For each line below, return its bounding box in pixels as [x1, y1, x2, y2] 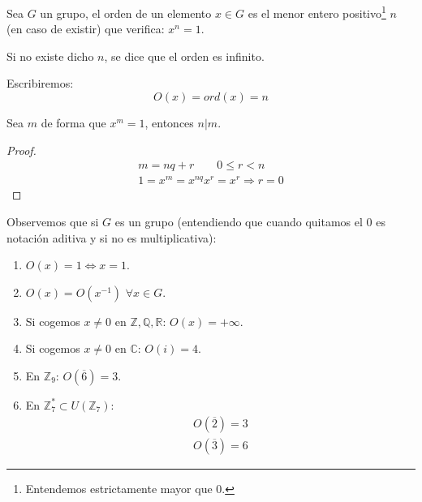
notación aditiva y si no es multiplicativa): [6, 229, 217, 246]
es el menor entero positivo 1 [248, 2, 386, 21]
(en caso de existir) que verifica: [6, 20, 165, 37]
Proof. [6, 141, 37, 158]
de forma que [41, 114, 106, 131]
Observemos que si [6, 212, 99, 230]
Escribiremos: [6, 75, 74, 92]
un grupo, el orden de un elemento [40, 4, 212, 21]
